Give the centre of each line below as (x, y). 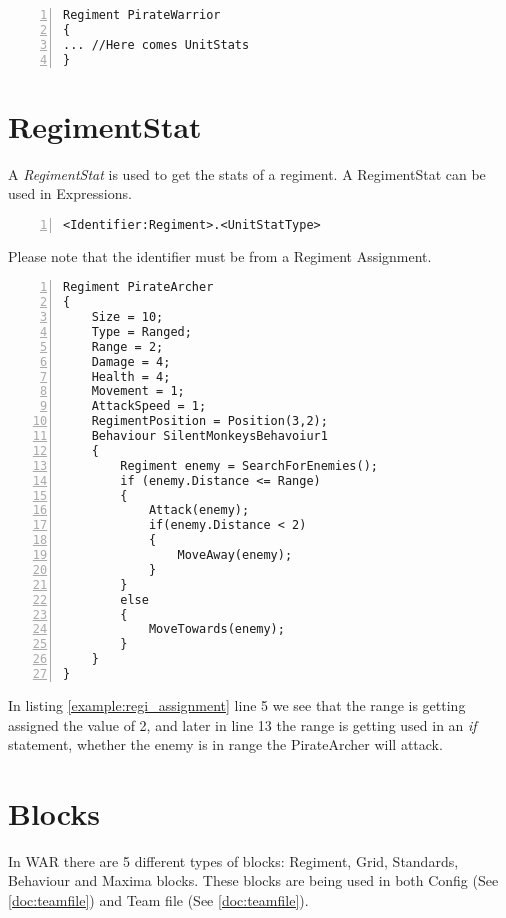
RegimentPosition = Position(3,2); (209, 421)
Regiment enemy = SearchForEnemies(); (249, 465)
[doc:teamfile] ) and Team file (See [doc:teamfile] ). (158, 900)
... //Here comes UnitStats (156, 44)
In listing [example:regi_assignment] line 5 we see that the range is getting (237, 704)
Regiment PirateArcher (138, 287)
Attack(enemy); (199, 510)
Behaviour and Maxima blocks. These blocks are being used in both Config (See (253, 880)
